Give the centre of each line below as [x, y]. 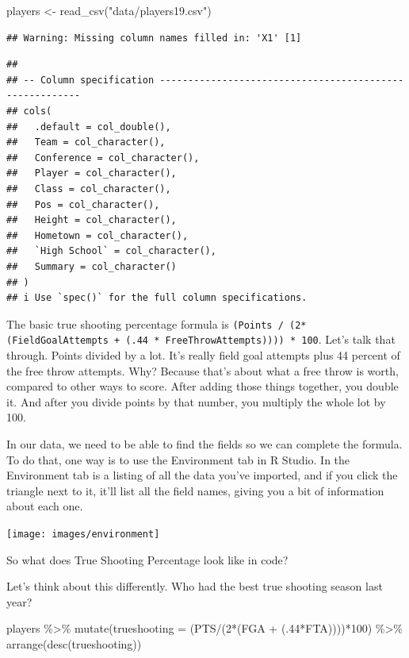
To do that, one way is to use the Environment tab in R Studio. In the [178, 459]
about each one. [45, 506]
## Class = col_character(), [89, 189]
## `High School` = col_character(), [111, 251]
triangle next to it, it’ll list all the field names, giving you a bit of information [195, 490]
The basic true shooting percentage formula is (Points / [145, 323]
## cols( [29, 111]
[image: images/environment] [83, 534]
